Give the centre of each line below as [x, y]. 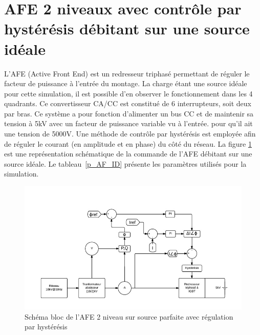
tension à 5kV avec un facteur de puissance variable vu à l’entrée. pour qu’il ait [128, 123]
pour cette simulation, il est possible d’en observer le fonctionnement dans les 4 [128, 93]
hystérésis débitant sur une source [127, 28]
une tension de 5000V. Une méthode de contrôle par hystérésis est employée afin [130, 134]
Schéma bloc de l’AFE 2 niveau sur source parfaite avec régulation [129, 316]
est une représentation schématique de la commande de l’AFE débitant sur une [128, 154]
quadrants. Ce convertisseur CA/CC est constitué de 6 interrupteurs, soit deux [128, 103]
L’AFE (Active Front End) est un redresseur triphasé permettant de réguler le [127, 73]
